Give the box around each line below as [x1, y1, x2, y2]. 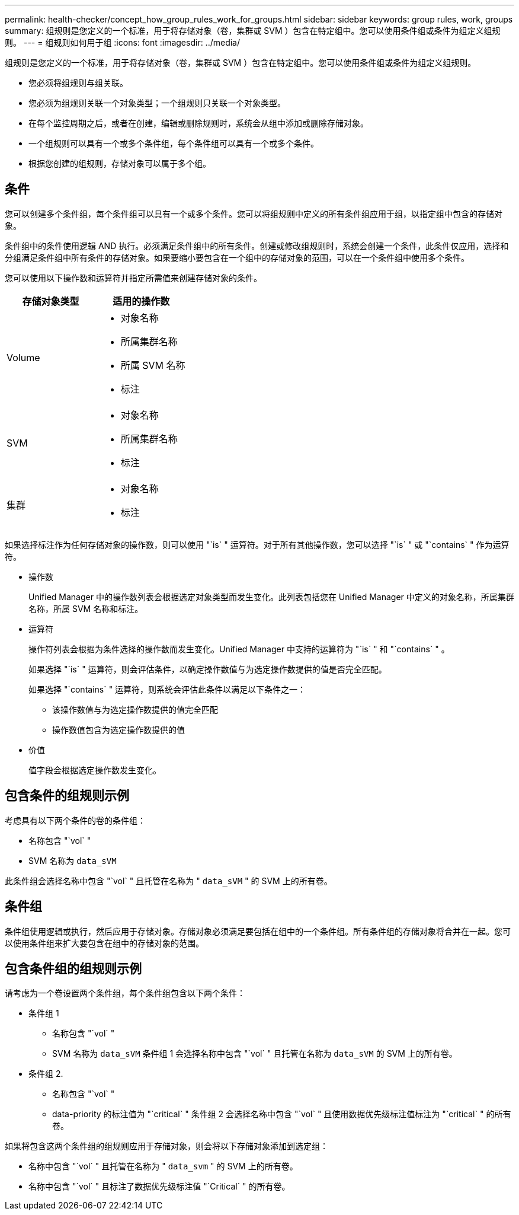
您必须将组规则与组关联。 [28, 78, 128, 88]
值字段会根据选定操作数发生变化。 [28, 764, 161, 775]
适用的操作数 [113, 295, 170, 307]
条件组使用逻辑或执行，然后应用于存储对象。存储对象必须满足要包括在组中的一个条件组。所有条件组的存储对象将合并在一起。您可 [5, 926, 511, 936]
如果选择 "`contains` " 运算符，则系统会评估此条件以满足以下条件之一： [28, 684, 306, 694]
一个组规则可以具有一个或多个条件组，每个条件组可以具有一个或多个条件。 [28, 138, 319, 148]
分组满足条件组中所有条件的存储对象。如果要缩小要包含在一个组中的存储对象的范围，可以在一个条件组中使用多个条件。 [5, 252, 469, 263]
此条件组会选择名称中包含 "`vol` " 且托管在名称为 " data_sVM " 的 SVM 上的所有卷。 [5, 875, 332, 886]
